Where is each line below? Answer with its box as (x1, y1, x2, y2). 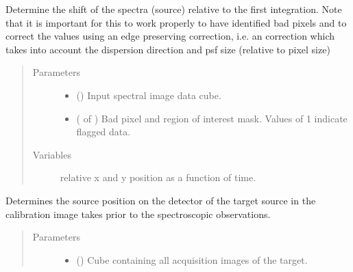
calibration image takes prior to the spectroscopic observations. (5, 206, 271, 221)
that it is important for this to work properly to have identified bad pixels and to (5, 15, 347, 29)
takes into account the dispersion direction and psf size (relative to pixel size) (5, 42, 330, 56)
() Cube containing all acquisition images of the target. (76, 252, 308, 267)
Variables (32, 147, 71, 161)
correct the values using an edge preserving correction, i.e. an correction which (5, 29, 335, 43)
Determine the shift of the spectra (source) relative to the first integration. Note (5, 2, 342, 16)
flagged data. (76, 124, 131, 139)
